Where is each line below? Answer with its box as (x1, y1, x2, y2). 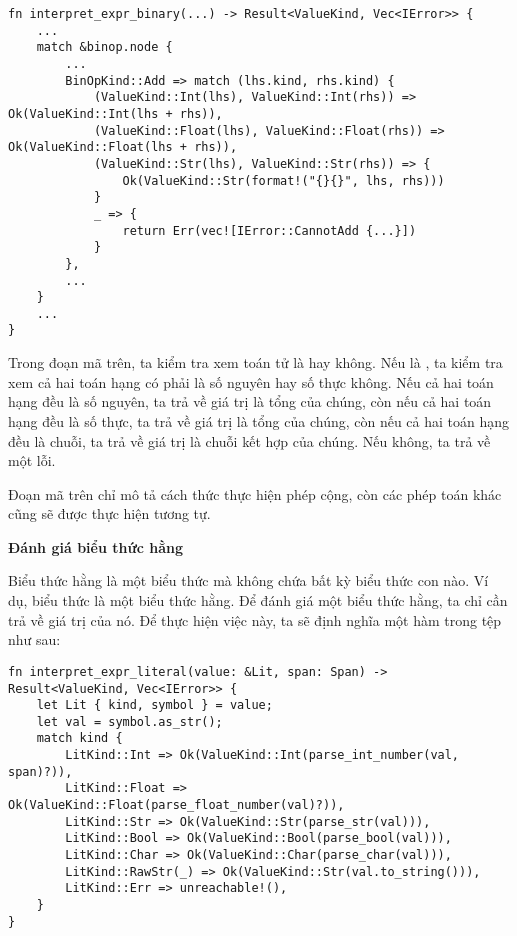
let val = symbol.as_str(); (36, 714, 223, 729)
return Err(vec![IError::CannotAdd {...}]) (122, 223, 417, 238)
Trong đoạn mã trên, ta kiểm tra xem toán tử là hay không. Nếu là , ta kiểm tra (8, 352, 503, 373)
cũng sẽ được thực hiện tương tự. (8, 503, 211, 524)
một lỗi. (8, 450, 56, 471)
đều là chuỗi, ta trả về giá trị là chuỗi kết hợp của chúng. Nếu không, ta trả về (8, 430, 491, 451)
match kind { (36, 731, 123, 746)
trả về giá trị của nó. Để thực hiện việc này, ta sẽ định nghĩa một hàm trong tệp (8, 609, 502, 630)
